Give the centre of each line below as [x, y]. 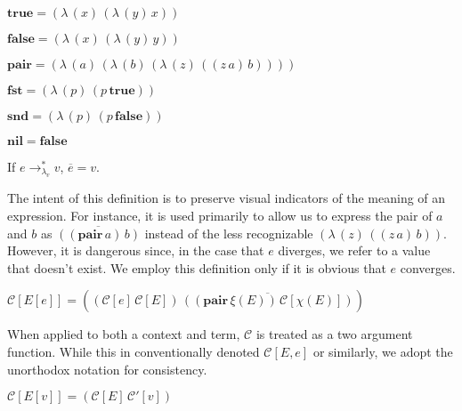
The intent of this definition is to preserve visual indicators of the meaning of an [227, 198]
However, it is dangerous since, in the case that [136, 250]
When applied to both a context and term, [124, 334]
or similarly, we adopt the [383, 351]
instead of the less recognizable [229, 233]
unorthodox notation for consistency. [107, 369]
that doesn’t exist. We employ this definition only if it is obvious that [197, 267]
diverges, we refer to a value [354, 250]
